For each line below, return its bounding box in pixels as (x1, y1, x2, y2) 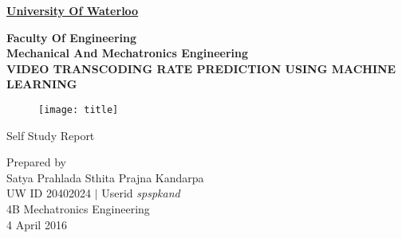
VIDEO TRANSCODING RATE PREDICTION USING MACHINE (6, 60, 396, 76)
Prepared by (6, 154, 66, 170)
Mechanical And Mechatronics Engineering (6, 45, 249, 61)
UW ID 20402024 (6, 185, 91, 201)
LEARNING (6, 76, 77, 92)
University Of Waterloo (6, 2, 139, 18)
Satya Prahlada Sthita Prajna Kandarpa (6, 169, 204, 185)
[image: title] (38, 103, 119, 115)
